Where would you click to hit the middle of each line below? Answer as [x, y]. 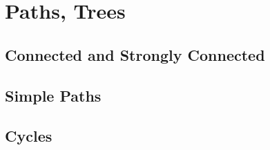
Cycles [29, 136]
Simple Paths [53, 95]
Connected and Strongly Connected [135, 54]
